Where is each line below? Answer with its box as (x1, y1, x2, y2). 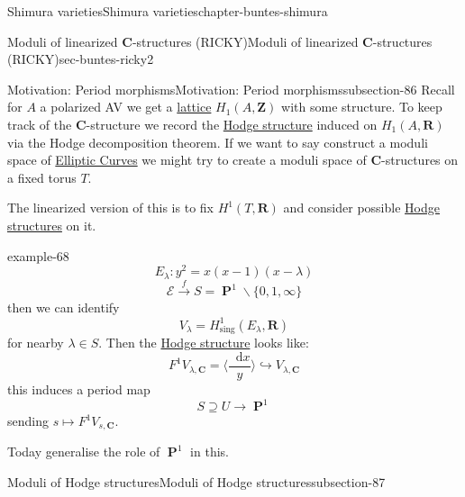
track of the (7, 114, 72, 133)
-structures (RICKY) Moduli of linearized (132, 32, 359, 50)
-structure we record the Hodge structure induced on (86, 114, 378, 133)
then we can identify (7, 298, 120, 317)
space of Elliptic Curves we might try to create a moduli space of (7, 150, 367, 169)
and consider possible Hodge (283, 198, 440, 217)
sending (7, 411, 49, 430)
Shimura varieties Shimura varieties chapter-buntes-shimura (7, 2, 328, 20)
